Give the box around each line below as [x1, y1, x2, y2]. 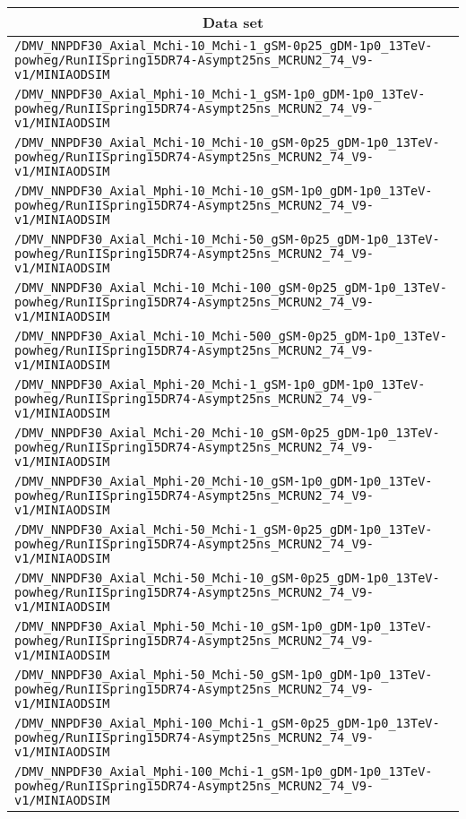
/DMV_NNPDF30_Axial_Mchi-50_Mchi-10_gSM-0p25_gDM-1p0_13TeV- [14, 571, 440, 585]
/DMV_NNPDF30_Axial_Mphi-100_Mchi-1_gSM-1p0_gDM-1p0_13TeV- [14, 764, 433, 779]
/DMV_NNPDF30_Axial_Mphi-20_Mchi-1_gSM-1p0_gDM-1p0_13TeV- [14, 377, 426, 392]
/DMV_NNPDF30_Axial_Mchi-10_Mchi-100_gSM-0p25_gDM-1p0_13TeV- [14, 280, 447, 295]
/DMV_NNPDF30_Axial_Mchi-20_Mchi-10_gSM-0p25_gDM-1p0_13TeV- [14, 426, 440, 440]
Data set [202, 12, 264, 32]
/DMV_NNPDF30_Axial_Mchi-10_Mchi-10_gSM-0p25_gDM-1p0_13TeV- [14, 135, 440, 150]
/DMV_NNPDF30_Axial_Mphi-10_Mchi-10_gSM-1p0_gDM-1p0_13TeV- [14, 184, 433, 198]
